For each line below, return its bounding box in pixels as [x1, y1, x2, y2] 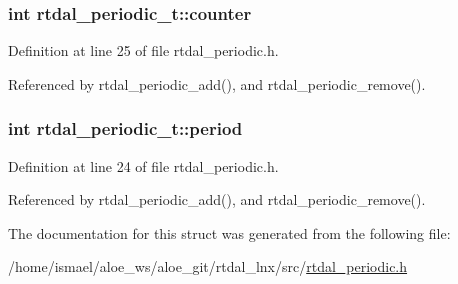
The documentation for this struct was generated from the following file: [8, 222, 451, 243]
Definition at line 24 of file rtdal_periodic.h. [8, 155, 279, 176]
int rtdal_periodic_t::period [8, 116, 243, 141]
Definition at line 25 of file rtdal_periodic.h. [8, 40, 279, 61]
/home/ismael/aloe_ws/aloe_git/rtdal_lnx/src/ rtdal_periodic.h [8, 256, 408, 277]
